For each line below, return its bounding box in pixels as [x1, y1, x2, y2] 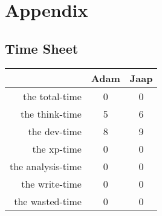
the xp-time [32, 141, 82, 156]
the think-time [20, 106, 82, 121]
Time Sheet [5, 39, 79, 57]
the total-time [22, 89, 82, 103]
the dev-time [28, 124, 82, 138]
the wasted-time [14, 194, 82, 208]
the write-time [21, 176, 82, 191]
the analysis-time [10, 159, 82, 173]
